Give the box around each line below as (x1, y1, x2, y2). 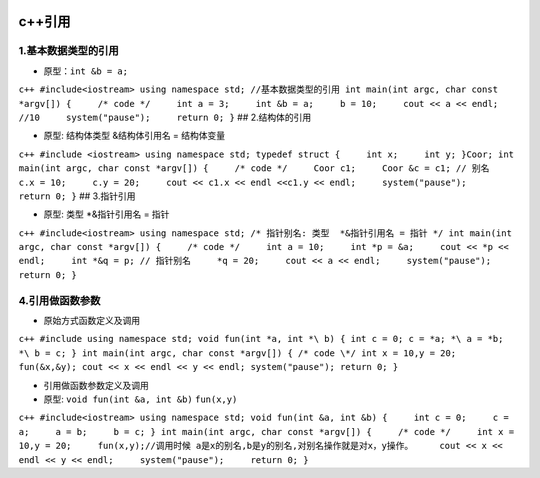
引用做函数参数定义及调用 (43, 379, 149, 391)
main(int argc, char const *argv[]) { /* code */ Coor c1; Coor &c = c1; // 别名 (18, 163, 490, 174)
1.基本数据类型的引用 (18, 44, 119, 58)
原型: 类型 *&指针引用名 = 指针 (43, 208, 170, 220)
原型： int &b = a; (43, 65, 129, 77)
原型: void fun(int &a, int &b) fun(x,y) (43, 393, 238, 405)
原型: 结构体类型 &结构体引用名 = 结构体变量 (43, 130, 226, 142)
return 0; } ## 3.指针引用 (18, 190, 136, 202)
